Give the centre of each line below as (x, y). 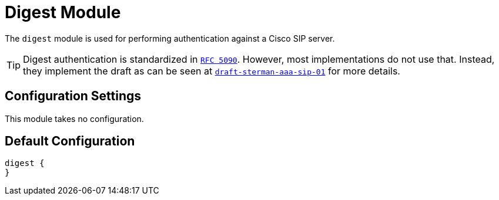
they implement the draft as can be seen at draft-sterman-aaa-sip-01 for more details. (212, 71)
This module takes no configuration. (74, 118)
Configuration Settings (73, 96)
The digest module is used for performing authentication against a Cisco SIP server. (170, 38)
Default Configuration (70, 141)
